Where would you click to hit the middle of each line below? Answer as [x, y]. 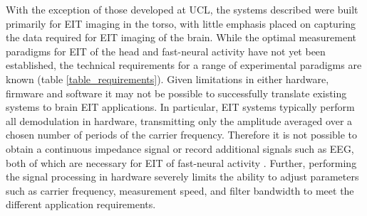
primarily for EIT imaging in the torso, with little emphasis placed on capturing [181, 23]
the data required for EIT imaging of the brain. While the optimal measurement [181, 37]
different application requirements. [81, 204]
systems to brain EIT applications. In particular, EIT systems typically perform [180, 107]
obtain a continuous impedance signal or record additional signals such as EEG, [180, 148]
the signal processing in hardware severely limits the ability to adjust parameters [182, 177]
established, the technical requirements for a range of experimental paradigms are [184, 65]
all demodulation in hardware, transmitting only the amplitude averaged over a [179, 120]
